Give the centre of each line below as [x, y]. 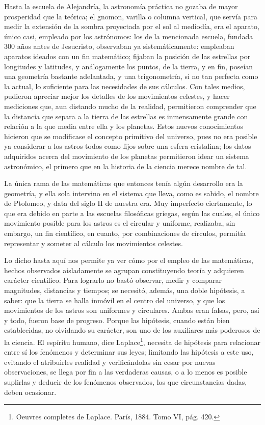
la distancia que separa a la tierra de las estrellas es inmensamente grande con [126, 116]
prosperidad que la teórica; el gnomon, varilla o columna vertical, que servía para [131, 16]
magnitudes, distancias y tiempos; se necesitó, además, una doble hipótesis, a [125, 290]
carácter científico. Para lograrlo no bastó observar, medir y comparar [113, 280]
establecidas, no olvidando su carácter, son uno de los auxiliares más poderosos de [132, 330]
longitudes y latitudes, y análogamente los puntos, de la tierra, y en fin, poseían [129, 66]
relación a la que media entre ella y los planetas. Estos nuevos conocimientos [124, 126]
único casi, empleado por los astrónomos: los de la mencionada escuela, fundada [129, 36]
